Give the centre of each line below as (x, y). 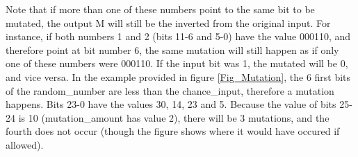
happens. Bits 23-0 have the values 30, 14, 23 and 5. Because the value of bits (171, 104)
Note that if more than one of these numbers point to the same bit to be (160, 9)
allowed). (25, 144)
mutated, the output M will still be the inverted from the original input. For (168, 22)
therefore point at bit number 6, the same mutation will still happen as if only (172, 49)
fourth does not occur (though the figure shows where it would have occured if (173, 131)
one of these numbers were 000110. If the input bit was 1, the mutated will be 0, (177, 63)
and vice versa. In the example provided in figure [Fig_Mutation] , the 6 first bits (178, 76)
